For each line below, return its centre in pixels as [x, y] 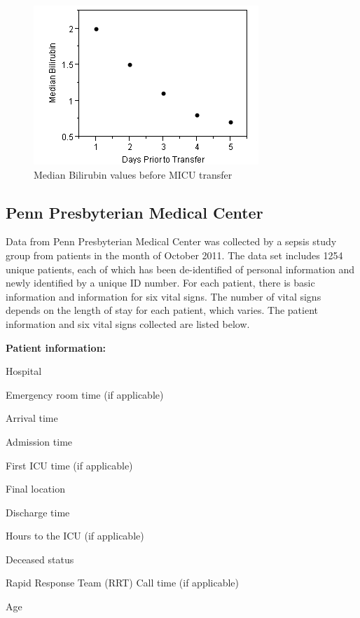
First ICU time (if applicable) [69, 465]
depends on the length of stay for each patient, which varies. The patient [162, 310]
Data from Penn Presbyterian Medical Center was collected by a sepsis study [171, 241]
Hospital [24, 371]
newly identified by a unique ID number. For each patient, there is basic [160, 283]
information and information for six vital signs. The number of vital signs [164, 296]
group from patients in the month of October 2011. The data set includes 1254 [174, 255]
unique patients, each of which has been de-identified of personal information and [180, 269]
